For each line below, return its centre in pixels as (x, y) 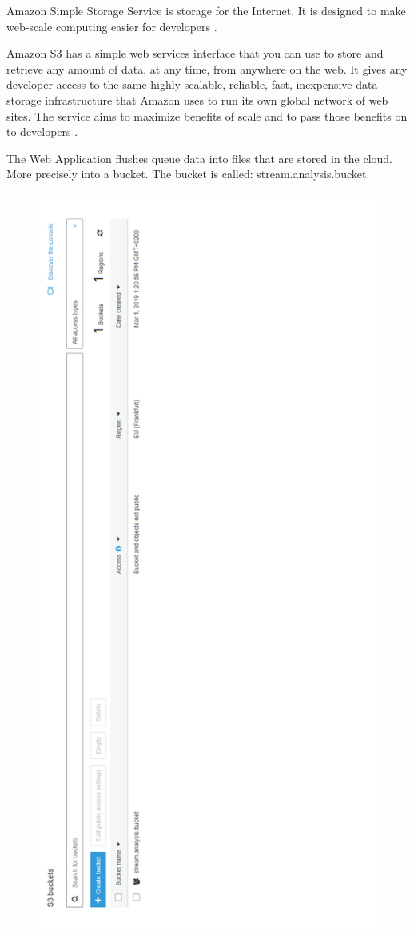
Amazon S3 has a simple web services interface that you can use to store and (195, 53)
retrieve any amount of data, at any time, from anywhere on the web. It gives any (207, 68)
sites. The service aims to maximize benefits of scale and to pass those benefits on (207, 115)
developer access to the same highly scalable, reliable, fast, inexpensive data (192, 84)
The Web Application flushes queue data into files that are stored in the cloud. (200, 158)
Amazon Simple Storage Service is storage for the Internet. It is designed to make (206, 10)
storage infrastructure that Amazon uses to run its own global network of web (197, 99)
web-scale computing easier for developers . (112, 26)
